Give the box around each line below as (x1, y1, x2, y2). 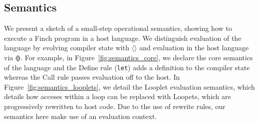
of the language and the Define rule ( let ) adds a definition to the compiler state (4, 62, 250, 72)
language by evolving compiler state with (4, 42, 129, 53)
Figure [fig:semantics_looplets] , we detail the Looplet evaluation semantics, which (4, 81, 255, 92)
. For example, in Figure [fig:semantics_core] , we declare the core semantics (20, 52, 253, 62)
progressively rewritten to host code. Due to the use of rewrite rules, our (4, 101, 226, 112)
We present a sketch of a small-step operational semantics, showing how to (4, 23, 232, 33)
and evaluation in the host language (139, 42, 249, 53)
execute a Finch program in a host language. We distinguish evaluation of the (4, 32, 242, 43)
